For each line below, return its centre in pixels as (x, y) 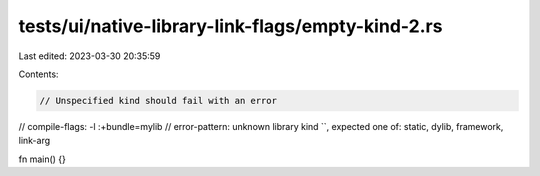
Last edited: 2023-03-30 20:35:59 (89, 56)
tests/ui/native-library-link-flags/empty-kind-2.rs (230, 26)
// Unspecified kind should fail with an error (158, 100)
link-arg (34, 141)
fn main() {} (42, 159)
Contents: (38, 74)
